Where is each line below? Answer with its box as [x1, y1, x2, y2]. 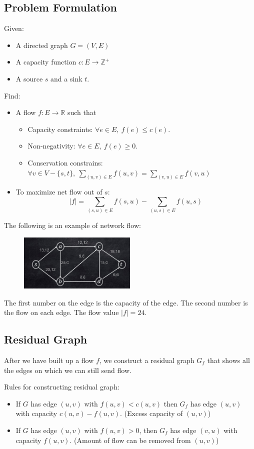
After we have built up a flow [4, 354, 94, 365]
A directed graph [15, 39, 68, 50]
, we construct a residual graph [99, 354, 194, 365]
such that [67, 107, 96, 117]
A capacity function [15, 56, 76, 67]
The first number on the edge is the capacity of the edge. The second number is [4, 297, 248, 307]
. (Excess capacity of [120, 408, 183, 418]
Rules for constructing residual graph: [4, 381, 119, 392]
